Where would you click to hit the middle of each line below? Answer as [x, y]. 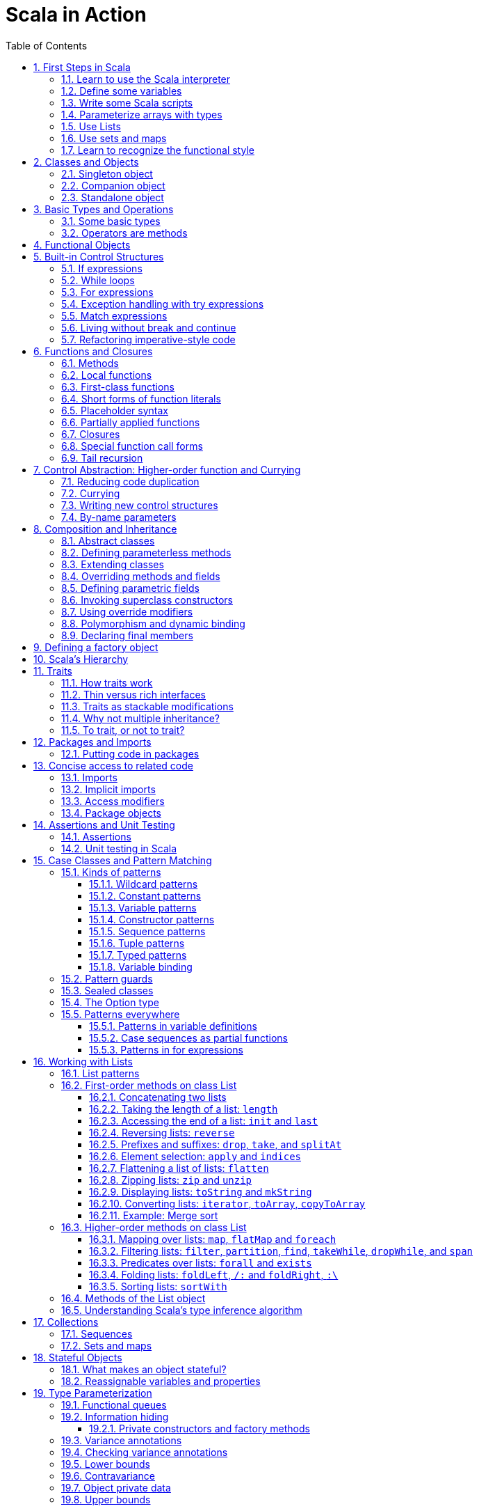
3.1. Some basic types [111, 221]
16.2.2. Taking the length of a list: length [184, 1109]
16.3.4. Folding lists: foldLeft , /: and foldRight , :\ [214, 1274]
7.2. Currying [91, 493]
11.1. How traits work [107, 682]
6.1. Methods [90, 363]
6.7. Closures [91, 434]
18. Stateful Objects [78, 1357]
